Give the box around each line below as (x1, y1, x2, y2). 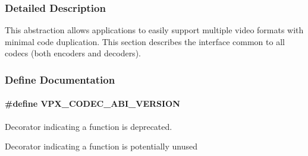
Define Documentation (5, 72, 115, 87)
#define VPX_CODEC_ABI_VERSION (5, 97, 180, 110)
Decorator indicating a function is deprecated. (5, 120, 172, 132)
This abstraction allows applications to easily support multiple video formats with (5, 24, 304, 36)
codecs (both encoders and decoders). (5, 47, 141, 59)
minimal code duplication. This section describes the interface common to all (5, 35, 285, 47)
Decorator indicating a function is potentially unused (5, 140, 198, 152)
